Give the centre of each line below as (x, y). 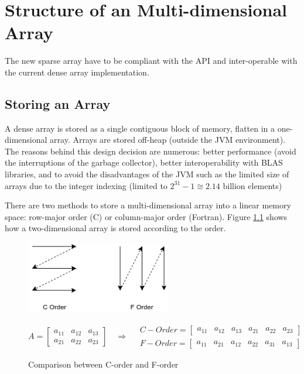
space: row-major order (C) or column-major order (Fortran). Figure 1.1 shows (146, 216)
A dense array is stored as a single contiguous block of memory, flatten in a (140, 128)
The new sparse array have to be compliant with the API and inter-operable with (151, 61)
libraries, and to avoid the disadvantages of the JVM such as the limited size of (147, 174)
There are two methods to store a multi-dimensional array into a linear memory (148, 205)
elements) (265, 185)
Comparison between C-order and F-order (103, 364)
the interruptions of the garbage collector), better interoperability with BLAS (144, 162)
